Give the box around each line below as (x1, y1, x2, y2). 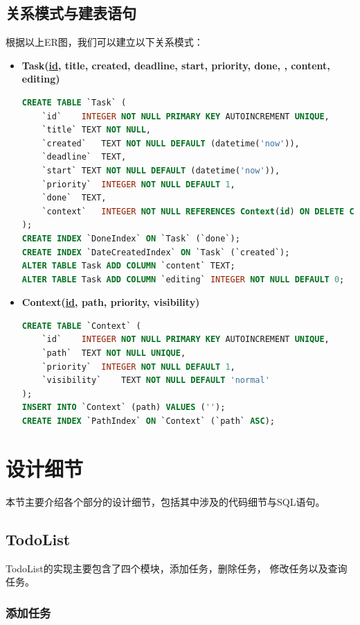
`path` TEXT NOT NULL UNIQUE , (42, 348, 186, 359)
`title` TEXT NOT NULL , (42, 125, 151, 135)
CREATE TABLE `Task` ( (21, 97, 127, 108)
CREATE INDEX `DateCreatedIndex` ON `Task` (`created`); (21, 247, 290, 257)
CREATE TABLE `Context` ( (21, 320, 141, 331)
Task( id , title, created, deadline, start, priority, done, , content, (21, 58, 330, 72)
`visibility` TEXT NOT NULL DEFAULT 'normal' (42, 375, 270, 386)
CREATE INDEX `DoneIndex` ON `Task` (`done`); (21, 233, 240, 243)
